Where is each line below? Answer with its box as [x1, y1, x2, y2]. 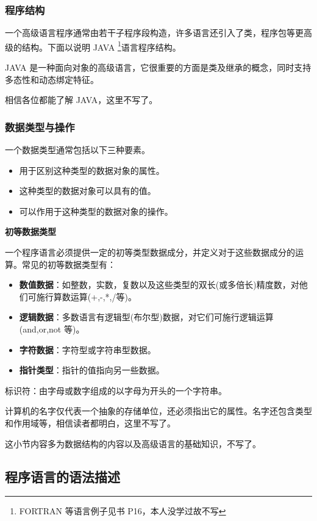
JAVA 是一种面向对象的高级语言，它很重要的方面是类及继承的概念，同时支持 [5, 61, 312, 74]
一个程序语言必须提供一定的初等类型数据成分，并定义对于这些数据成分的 [5, 246, 295, 259]
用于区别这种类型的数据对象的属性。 [19, 163, 165, 176]
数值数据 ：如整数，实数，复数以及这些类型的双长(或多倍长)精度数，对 [19, 278, 299, 291]
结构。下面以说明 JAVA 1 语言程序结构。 [21, 38, 181, 53]
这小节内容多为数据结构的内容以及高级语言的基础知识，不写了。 [5, 437, 261, 450]
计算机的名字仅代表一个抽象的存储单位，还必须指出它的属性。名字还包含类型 [5, 404, 312, 417]
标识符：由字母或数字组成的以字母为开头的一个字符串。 [5, 384, 227, 397]
